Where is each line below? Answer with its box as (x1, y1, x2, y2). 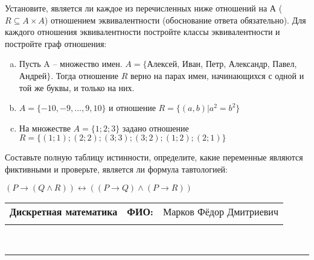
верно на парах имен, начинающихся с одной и (130, 69, 304, 81)
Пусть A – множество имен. (19, 57, 123, 70)
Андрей (19, 69, 47, 81)
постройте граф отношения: (5, 37, 107, 49)
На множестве (19, 121, 71, 134)
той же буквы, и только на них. (19, 81, 135, 94)
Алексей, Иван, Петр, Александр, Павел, (147, 57, 297, 70)
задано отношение (122, 121, 189, 134)
